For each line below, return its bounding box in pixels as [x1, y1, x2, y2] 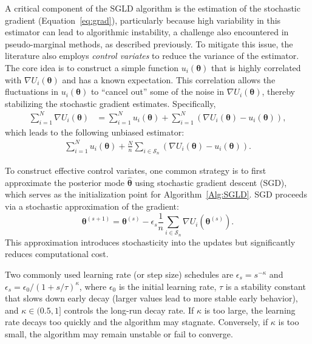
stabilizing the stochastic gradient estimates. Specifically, [5, 97, 216, 109]
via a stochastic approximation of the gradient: [5, 200, 179, 212]
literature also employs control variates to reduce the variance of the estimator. [5, 49, 299, 62]
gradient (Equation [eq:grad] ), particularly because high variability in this [5, 13, 281, 26]
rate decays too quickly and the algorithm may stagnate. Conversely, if [5, 315, 268, 328]
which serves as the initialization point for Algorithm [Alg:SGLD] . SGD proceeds [5, 188, 307, 201]
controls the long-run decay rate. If [64, 303, 194, 316]
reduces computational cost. [5, 247, 109, 260]
